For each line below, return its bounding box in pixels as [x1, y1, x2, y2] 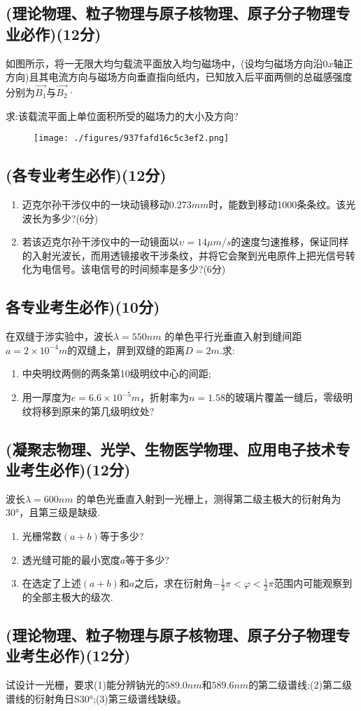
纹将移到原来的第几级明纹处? [22, 403, 155, 418]
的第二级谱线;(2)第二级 [248, 677, 352, 692]
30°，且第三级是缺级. [6, 505, 101, 520]
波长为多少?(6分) [22, 210, 99, 225]
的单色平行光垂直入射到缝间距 [164, 329, 302, 344]
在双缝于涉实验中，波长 [6, 329, 113, 344]
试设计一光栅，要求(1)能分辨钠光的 [6, 677, 165, 692]
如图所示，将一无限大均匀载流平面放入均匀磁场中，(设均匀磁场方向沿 [6, 55, 323, 70]
